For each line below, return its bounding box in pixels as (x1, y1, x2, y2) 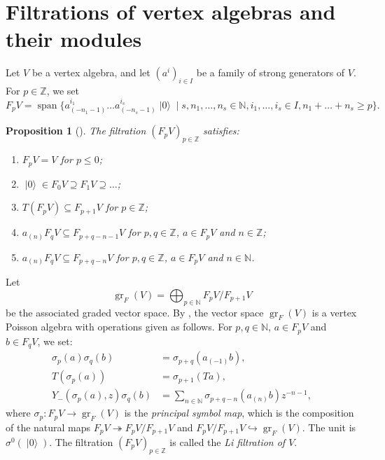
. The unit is (302, 420, 356, 434)
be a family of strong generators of (196, 65, 345, 80)
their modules (6, 25, 142, 53)
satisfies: (202, 123, 239, 138)
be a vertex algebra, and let (31, 65, 150, 80)
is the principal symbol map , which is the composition (124, 405, 354, 420)
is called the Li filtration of (169, 434, 286, 449)
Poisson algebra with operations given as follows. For (6, 319, 232, 334)
